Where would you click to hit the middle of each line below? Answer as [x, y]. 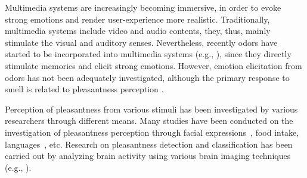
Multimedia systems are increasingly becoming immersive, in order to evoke [143, 7]
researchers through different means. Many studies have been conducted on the [149, 121]
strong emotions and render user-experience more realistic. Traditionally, [137, 19]
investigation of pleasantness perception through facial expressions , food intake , [152, 132]
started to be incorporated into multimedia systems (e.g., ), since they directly [148, 54]
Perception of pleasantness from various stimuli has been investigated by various [151, 109]
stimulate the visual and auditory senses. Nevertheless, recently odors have [141, 42]
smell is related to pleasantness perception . [84, 89]
